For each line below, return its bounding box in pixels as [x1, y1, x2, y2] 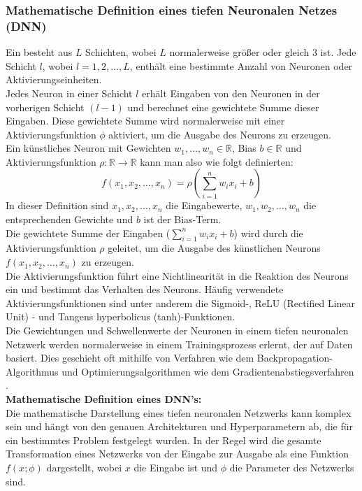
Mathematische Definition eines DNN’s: [6, 392, 202, 406]
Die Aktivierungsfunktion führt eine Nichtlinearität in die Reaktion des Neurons [6, 268, 349, 283]
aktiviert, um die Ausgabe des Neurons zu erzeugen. [108, 127, 331, 141]
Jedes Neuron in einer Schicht [6, 85, 133, 100]
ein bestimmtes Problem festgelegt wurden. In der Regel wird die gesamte [6, 432, 321, 447]
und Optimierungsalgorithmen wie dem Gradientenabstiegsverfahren [61, 364, 354, 378]
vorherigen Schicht [6, 99, 85, 114]
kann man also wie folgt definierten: [140, 154, 294, 169]
